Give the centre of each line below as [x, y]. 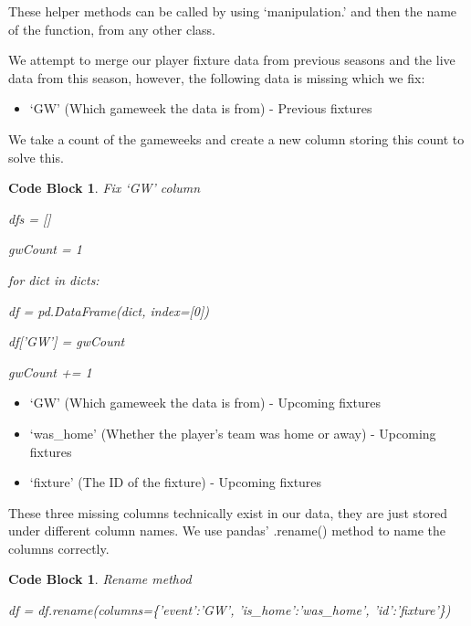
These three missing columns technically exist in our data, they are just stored [228, 512]
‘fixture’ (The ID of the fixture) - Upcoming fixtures [176, 482]
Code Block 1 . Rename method [100, 579]
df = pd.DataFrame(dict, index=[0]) [109, 310]
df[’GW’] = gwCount [67, 341]
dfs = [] [30, 218]
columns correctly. [59, 548]
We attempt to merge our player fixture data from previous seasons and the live [232, 60]
